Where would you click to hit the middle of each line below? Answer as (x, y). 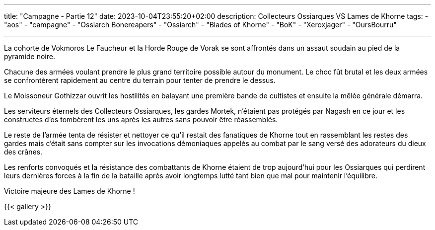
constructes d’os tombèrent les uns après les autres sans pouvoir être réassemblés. (141, 119)
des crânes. (23, 152)
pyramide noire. (30, 56)
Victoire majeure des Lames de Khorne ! (70, 191)
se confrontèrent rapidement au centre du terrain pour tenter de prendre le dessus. (140, 80)
